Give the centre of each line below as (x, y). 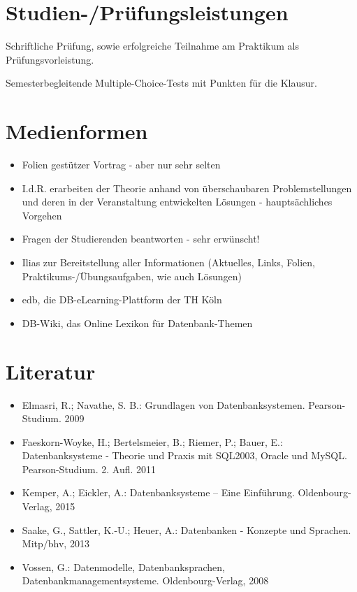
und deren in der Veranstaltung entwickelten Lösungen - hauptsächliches (177, 202)
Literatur (51, 371)
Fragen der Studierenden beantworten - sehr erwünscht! (141, 239)
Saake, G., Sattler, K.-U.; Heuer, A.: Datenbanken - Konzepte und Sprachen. (187, 529)
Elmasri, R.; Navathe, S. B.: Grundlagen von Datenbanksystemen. (163, 404)
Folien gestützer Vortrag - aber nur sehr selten (121, 165)
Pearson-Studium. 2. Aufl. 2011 (89, 469)
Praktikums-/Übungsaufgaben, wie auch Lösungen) (132, 276)
